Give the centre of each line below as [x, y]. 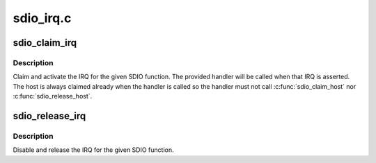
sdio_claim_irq [45, 43]
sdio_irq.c [42, 18]
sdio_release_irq [49, 115]
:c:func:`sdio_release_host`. [53, 96]
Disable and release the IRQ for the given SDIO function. [93, 150]
